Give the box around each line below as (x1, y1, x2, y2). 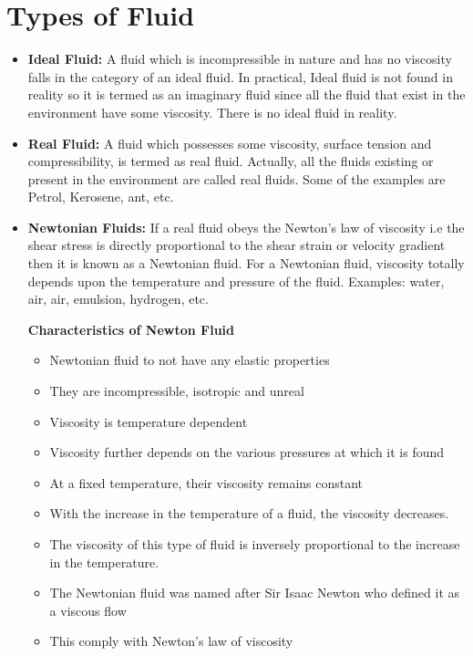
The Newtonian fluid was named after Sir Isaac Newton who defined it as (49, 583, 460, 602)
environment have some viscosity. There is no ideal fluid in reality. (27, 102, 397, 121)
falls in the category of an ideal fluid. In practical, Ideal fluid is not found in (27, 67, 453, 86)
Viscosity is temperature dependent (49, 411, 248, 431)
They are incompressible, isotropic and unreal (49, 381, 304, 401)
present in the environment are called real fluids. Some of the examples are (27, 169, 446, 188)
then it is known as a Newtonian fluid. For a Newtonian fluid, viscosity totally (27, 254, 465, 273)
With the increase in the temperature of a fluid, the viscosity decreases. (49, 504, 449, 523)
